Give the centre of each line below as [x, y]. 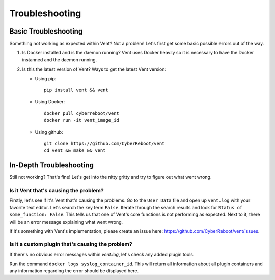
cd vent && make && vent [75, 151]
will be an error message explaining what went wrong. [66, 222]
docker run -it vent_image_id [82, 120]
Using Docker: [50, 102]
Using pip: [46, 78]
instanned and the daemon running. [60, 60]
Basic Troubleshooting [46, 31]
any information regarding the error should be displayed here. [74, 271]
